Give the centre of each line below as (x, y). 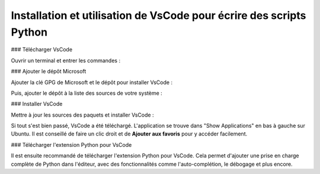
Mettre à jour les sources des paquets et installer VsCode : (82, 115)
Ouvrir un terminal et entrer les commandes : (66, 60)
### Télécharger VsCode (42, 50)
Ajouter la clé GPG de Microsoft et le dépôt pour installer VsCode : (92, 82)
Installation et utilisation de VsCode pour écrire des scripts (159, 15)
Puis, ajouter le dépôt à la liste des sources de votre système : (87, 93)
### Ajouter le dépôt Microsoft (49, 72)
